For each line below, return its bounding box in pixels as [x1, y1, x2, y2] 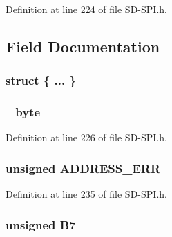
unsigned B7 [6, 216, 76, 233]
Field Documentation [6, 35, 160, 56]
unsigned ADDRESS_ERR [6, 159, 161, 176]
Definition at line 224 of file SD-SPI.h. [6, 2, 167, 16]
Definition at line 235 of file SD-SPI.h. [6, 187, 167, 201]
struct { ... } [6, 72, 76, 89]
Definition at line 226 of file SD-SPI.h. [6, 130, 167, 145]
